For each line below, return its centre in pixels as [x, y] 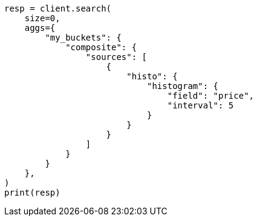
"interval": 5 [200, 105]
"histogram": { [183, 86]
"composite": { [101, 47]
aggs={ [40, 28]
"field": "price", [211, 96]
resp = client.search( [58, 8]
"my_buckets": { [83, 38]
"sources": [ [116, 57]
